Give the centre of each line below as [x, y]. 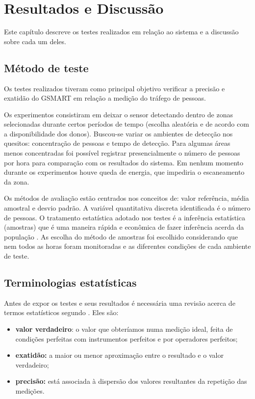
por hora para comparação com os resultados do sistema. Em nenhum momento [124, 162]
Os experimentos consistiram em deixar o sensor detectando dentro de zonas [118, 114]
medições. [30, 390]
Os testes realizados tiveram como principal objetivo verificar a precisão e [115, 88]
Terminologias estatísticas [70, 282]
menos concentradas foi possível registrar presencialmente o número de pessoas [122, 153]
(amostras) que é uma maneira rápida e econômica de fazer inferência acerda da [124, 227]
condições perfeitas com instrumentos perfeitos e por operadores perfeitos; [127, 338]
